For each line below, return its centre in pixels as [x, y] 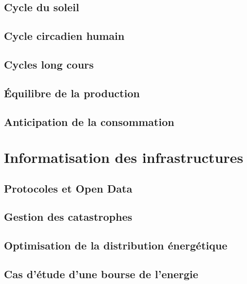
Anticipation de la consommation [89, 121]
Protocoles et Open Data [68, 188]
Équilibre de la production [72, 93]
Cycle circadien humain [64, 36]
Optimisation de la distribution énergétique [116, 245]
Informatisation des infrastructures [124, 157]
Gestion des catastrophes [68, 217]
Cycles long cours [49, 64]
